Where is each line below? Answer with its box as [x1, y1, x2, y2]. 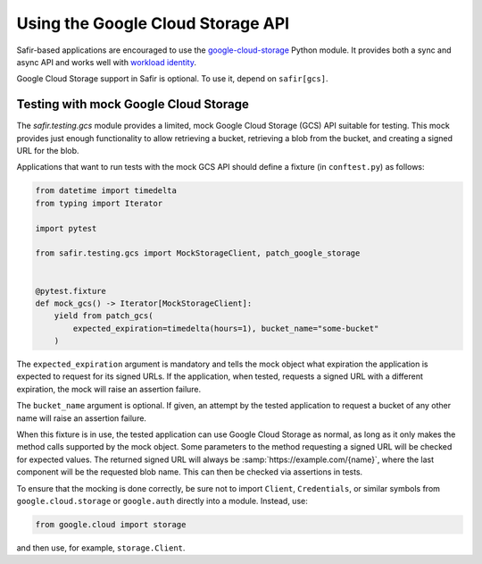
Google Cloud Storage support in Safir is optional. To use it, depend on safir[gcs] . [16, 73, 328, 84]
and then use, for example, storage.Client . [16, 542, 186, 553]
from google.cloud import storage [35, 519, 187, 529]
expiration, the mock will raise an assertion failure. [16, 383, 202, 394]
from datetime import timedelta [35, 186, 178, 196]
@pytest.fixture [35, 286, 107, 296]
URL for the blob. [16, 146, 79, 156]
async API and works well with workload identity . [16, 56, 196, 67]
